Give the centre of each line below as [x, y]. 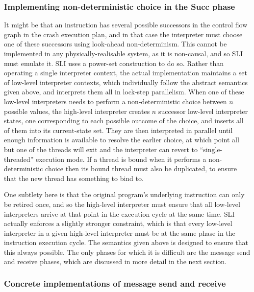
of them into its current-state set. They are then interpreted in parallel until [118, 130]
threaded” [19, 159]
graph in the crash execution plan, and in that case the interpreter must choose [123, 34]
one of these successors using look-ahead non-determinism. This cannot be [115, 44]
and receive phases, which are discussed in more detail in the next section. [115, 261]
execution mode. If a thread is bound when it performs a [121, 159]
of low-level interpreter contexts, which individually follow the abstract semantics [126, 82]
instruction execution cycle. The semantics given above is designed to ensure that [126, 242]
